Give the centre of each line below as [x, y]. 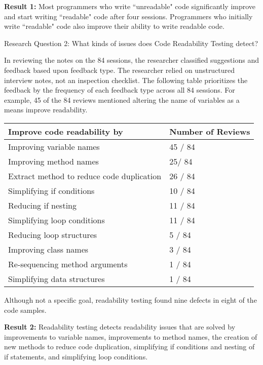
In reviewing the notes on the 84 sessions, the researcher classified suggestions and [131, 60]
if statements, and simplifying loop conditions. [76, 356]
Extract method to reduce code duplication [85, 176]
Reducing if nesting [42, 205]
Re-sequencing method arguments [68, 264]
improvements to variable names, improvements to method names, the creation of [131, 336]
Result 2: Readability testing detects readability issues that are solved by [120, 327]
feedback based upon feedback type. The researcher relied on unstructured [120, 70]
